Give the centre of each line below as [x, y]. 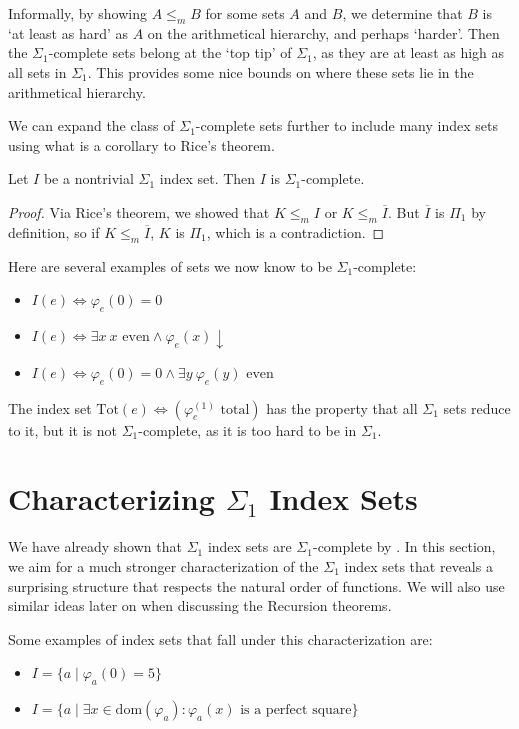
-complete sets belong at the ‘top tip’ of [170, 52]
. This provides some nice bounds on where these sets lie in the [280, 71]
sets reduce [477, 407]
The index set [50, 407]
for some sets [245, 13]
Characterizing [111, 498]
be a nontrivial [88, 178]
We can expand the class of [91, 125]
